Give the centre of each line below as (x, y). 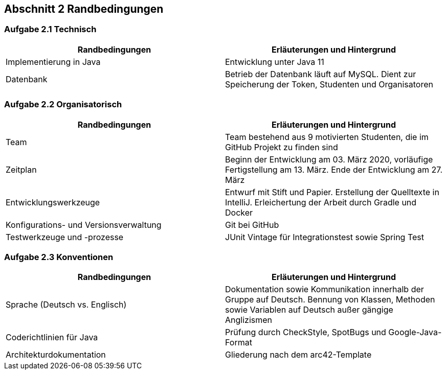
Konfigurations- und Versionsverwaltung (84, 225)
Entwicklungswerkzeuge (53, 202)
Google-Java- (415, 332)
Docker (239, 212)
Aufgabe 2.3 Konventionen (59, 257)
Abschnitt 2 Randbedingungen (84, 9)
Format (239, 343)
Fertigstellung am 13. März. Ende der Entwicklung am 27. (334, 169)
